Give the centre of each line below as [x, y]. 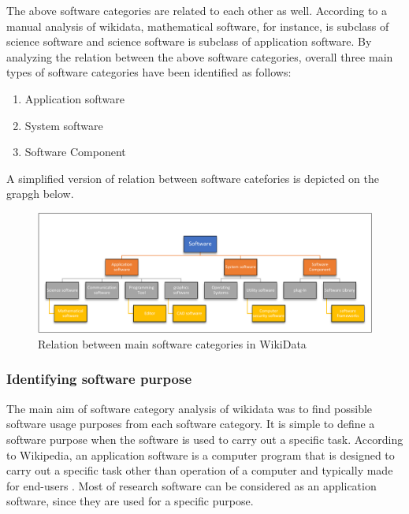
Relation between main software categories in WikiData [172, 343]
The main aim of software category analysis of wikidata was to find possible [190, 408]
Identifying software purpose [99, 379]
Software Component [75, 152]
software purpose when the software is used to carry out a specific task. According [205, 439]
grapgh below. [40, 194]
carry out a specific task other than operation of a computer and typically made [200, 470]
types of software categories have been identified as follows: [149, 72]
